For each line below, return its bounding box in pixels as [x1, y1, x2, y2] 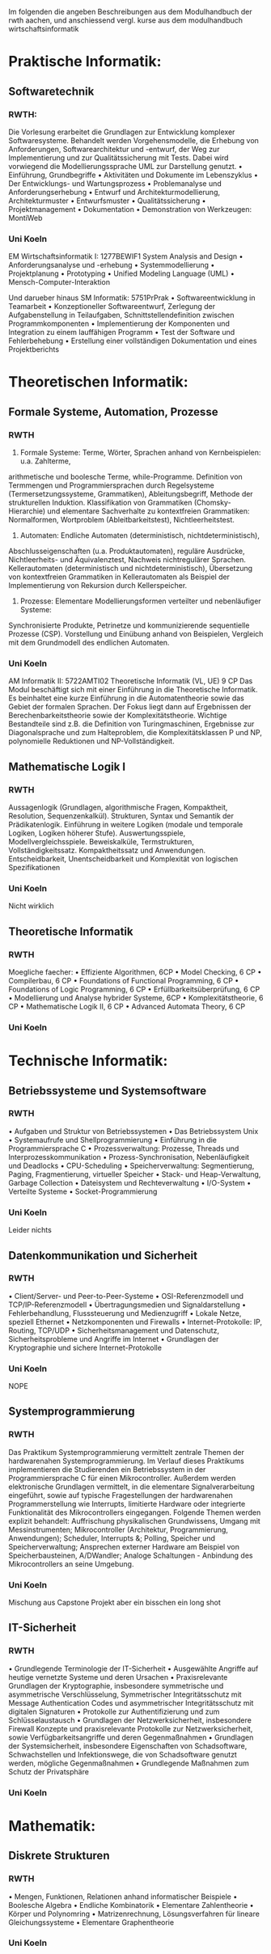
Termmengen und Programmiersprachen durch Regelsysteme [8, 480, 214, 490]
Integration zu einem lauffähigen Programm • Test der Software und [8, 328, 235, 337]
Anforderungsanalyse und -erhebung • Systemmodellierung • [8, 260, 215, 270]
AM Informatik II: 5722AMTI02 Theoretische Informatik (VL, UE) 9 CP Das [8, 676, 253, 686]
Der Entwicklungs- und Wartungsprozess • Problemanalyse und [8, 178, 222, 188]
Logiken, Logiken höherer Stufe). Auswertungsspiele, [8, 828, 186, 838]
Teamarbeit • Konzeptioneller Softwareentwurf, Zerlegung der [8, 302, 216, 311]
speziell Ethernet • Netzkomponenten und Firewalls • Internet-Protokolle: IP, [8, 1317, 263, 1326]
